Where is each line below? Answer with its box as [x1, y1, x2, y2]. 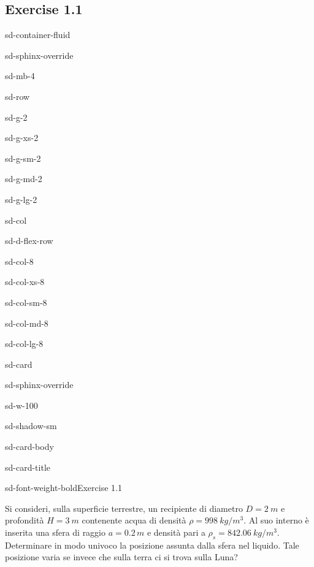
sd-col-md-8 [5, 316, 48, 329]
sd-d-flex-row [5, 234, 53, 247]
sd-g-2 [5, 110, 28, 123]
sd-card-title [5, 460, 51, 473]
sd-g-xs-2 [5, 131, 39, 144]
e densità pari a [147, 526, 205, 539]
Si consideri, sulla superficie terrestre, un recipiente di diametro [5, 501, 243, 514]
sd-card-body [5, 440, 54, 453]
